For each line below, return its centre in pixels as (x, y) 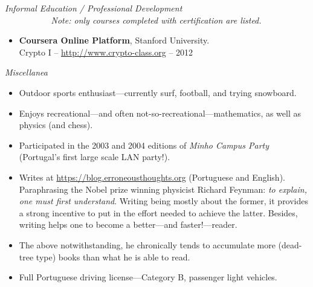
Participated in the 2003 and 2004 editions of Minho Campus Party (144, 145)
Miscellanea (26, 72)
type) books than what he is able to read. (113, 256)
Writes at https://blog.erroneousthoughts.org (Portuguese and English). (152, 177)
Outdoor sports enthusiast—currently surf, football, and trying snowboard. (158, 92)
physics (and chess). (56, 125)
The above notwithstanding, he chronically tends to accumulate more (147, 244)
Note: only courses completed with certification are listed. (156, 20)
